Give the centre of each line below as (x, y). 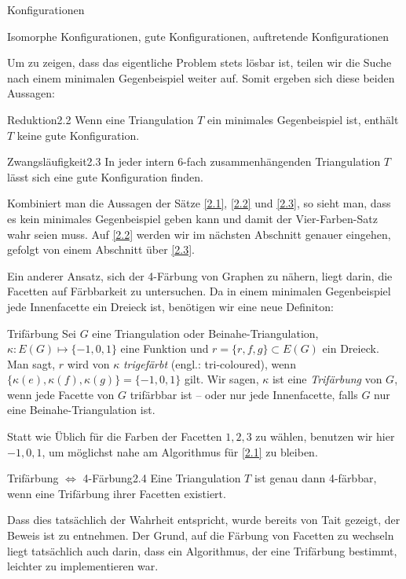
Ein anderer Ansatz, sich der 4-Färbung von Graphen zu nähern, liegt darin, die (200, 275)
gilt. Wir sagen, (221, 379)
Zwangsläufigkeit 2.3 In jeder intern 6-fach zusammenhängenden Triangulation (194, 161)
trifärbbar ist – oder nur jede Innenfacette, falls (244, 394)
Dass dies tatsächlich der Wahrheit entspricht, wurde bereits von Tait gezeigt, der (204, 520)
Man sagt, (31, 363)
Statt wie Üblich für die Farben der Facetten (115, 436)
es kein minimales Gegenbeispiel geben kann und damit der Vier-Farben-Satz (192, 218)
